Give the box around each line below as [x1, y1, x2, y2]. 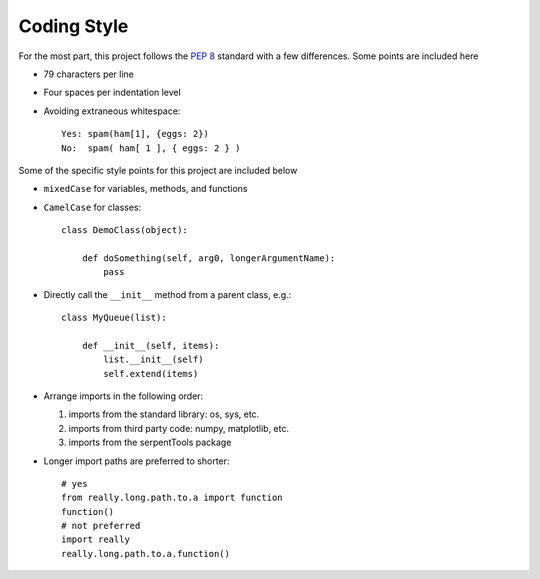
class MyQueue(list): [61, 312, 167, 324]
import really [61, 534, 130, 545]
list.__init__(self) [103, 354, 204, 365]
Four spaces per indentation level [43, 86, 182, 99]
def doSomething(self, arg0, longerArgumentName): [81, 252, 336, 264]
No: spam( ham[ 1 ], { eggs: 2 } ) [61, 142, 241, 154]
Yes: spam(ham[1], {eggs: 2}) [61, 128, 210, 140]
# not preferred [61, 520, 141, 532]
